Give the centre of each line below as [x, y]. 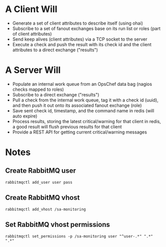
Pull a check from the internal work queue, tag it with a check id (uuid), [85, 100]
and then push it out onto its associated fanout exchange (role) [77, 105]
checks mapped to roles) [38, 89]
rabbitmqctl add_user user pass [39, 182]
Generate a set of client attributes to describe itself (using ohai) [78, 23]
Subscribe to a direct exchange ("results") [56, 94]
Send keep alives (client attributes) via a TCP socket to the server [80, 39]
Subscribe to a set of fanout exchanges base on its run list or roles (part [86, 28]
